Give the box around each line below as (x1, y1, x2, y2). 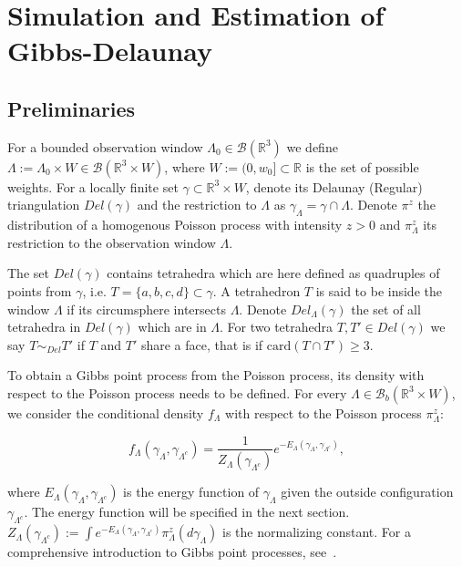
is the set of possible (305, 157, 419, 176)
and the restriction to (137, 195, 257, 214)
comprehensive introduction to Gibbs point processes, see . (7, 542, 337, 562)
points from (7, 281, 72, 300)
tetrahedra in (7, 317, 81, 336)
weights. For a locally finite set (7, 177, 179, 196)
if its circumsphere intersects (67, 299, 226, 318)
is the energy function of (123, 482, 260, 501)
